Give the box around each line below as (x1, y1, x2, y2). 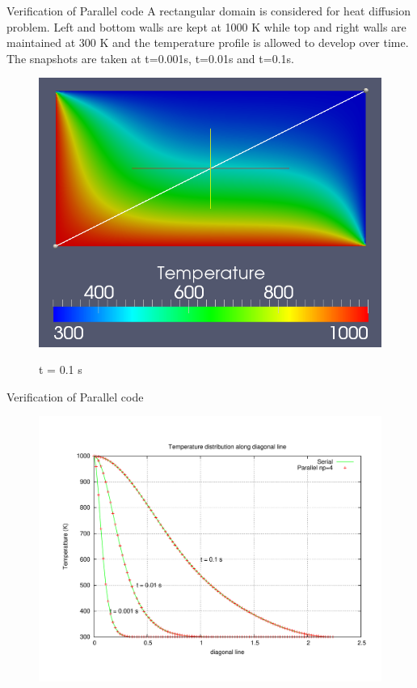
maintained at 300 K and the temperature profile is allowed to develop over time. (6, 34, 409, 51)
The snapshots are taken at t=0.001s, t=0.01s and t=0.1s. (6, 49, 294, 66)
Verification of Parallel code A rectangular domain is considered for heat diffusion (6, 2, 411, 19)
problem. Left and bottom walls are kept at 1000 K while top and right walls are (6, 18, 406, 35)
